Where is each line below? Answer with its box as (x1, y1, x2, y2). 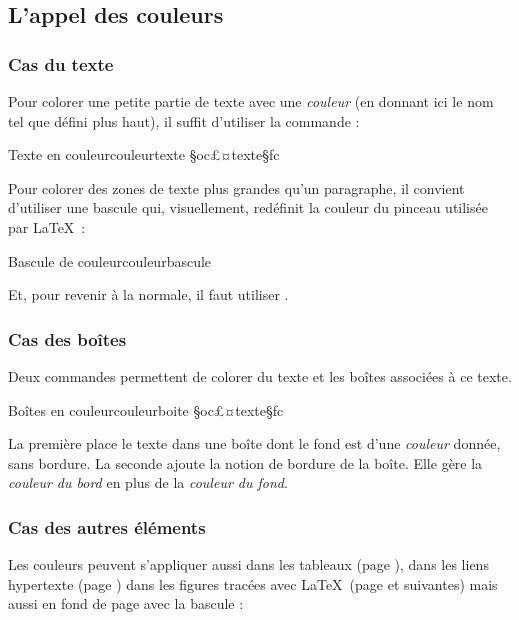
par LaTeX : (8, 216, 86, 237)
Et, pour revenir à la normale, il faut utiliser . (8, 284, 289, 305)
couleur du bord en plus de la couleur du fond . (8, 472, 288, 493)
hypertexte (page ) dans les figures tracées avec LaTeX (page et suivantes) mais (8, 573, 498, 594)
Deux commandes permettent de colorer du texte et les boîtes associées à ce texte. (8, 365, 512, 386)
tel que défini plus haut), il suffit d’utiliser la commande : (8, 110, 360, 131)
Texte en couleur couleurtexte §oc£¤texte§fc (8, 144, 280, 165)
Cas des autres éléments (8, 514, 206, 539)
